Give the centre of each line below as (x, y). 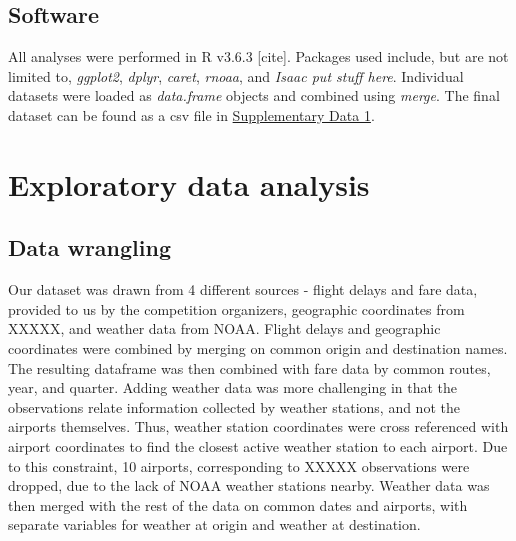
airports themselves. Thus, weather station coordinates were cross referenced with (258, 426)
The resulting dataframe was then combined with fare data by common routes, (249, 367)
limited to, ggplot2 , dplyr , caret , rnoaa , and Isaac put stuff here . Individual (236, 75)
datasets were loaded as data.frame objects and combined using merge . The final (254, 95)
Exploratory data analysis (189, 183)
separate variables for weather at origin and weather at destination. (214, 524)
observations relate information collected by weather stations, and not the (234, 406)
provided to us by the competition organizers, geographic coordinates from (236, 308)
